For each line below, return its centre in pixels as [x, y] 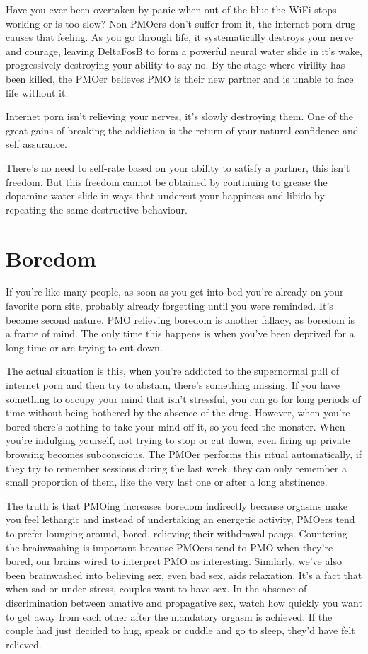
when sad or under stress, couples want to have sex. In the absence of [156, 589]
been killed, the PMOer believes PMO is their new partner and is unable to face [180, 78]
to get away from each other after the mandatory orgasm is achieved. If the [169, 616]
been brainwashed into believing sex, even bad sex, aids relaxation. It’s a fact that [184, 574]
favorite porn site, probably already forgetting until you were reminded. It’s [169, 306]
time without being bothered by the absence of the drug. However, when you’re [178, 413]
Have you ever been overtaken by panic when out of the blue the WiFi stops [171, 9]
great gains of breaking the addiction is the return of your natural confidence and [182, 130]
